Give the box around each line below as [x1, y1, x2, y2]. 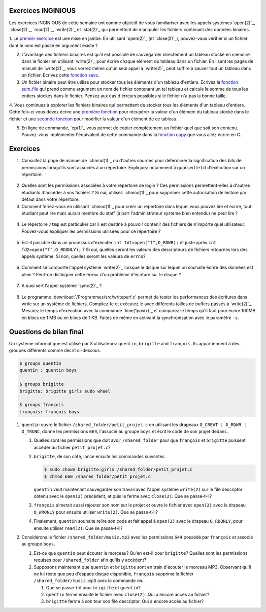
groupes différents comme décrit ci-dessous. [9, 348, 101, 353]
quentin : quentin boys [19, 367, 77, 373]
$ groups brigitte [19, 381, 64, 387]
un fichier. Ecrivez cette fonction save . [21, 72, 100, 78]
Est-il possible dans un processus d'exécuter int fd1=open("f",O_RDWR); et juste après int [21, 240, 217, 246]
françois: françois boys [19, 409, 80, 414]
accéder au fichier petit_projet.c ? [33, 444, 111, 450]
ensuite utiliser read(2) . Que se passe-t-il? [33, 525, 123, 531]
